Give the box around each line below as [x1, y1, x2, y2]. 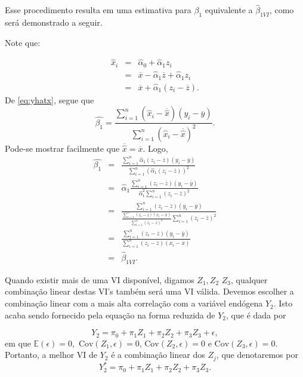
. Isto [273, 297, 293, 309]
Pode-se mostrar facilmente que [5, 142, 120, 154]
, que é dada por [226, 308, 286, 321]
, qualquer [231, 273, 268, 286]
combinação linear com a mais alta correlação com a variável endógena [5, 297, 263, 309]
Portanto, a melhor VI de [5, 348, 98, 361]
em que [5, 336, 31, 349]
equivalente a [205, 4, 253, 16]
